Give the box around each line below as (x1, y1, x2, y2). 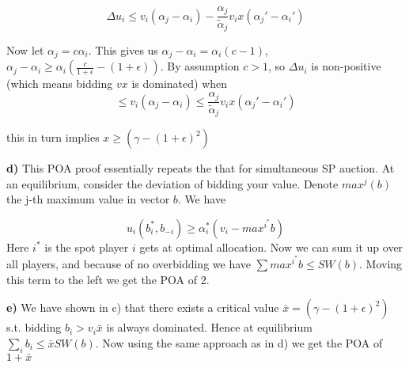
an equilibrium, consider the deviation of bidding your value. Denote (6, 175, 339, 192)
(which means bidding (6, 75, 113, 92)
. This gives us (88, 42, 158, 58)
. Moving (359, 256, 403, 272)
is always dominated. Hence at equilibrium (106, 319, 312, 336)
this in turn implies (6, 129, 100, 146)
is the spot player (44, 238, 129, 255)
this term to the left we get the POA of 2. (6, 271, 210, 287)
